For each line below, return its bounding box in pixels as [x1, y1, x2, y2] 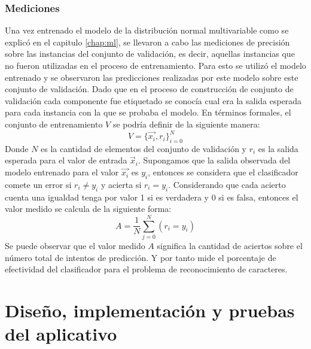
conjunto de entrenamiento [5, 117, 103, 130]
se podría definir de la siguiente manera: [112, 117, 260, 130]
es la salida [258, 142, 298, 154]
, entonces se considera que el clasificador [148, 166, 298, 178]
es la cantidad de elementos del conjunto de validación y [41, 142, 246, 154]
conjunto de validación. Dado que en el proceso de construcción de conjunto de [5, 83, 294, 95]
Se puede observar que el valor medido [5, 239, 145, 251]
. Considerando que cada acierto [168, 178, 286, 190]
